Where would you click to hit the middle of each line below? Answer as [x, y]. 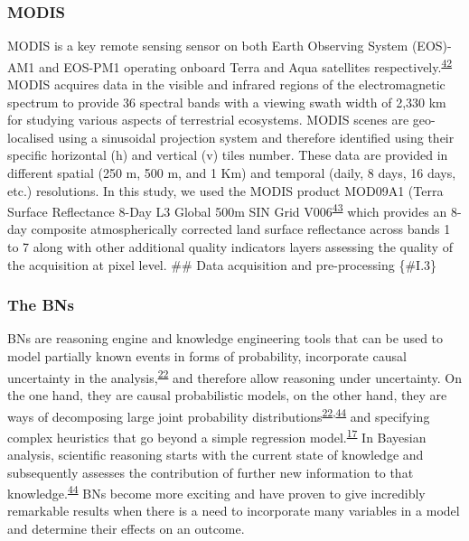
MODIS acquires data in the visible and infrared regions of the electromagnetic [226, 84]
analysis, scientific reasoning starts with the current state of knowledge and [216, 454]
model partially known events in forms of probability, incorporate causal [207, 356]
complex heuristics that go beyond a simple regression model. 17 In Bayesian [217, 435]
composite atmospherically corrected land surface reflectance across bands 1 [241, 229]
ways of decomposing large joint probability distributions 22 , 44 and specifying [219, 415]
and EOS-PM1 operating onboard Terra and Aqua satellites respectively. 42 [245, 65]
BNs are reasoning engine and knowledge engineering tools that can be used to [225, 338]
